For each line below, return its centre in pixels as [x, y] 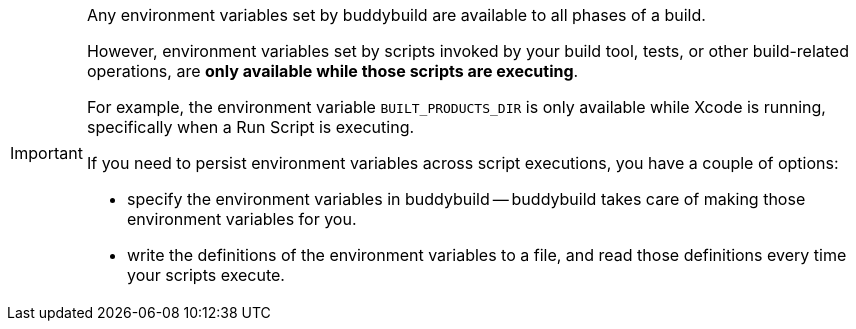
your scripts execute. [205, 275]
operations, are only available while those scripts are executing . [332, 71]
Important [46, 153]
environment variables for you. [241, 219]
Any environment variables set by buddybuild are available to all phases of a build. [396, 15]
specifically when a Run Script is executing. [250, 127]
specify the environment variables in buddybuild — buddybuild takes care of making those [466, 199]
